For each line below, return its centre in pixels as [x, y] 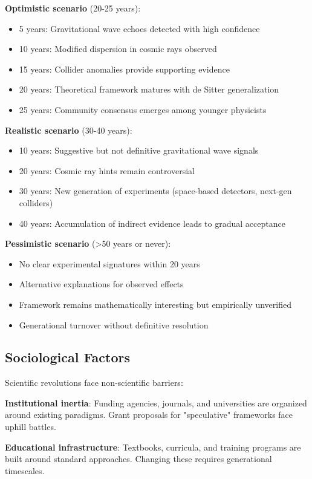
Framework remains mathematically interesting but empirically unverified [155, 304]
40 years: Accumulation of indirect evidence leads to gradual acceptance [152, 223]
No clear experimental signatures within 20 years [109, 263]
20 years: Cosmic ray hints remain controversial [107, 170]
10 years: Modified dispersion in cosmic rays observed [118, 49]
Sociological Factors [68, 357]
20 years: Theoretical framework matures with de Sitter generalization [149, 89]
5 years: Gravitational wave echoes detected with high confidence [139, 28]
